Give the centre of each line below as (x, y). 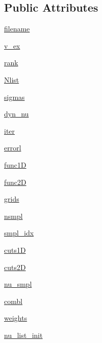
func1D (15, 164)
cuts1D (15, 250)
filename (17, 29)
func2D (15, 182)
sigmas (14, 97)
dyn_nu (16, 114)
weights (16, 318)
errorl (13, 148)
